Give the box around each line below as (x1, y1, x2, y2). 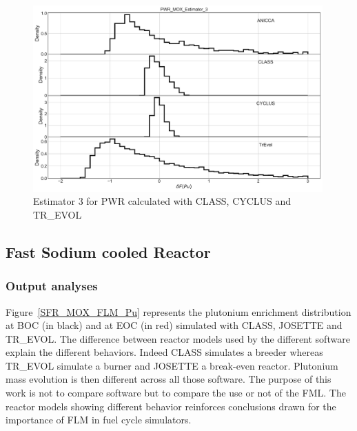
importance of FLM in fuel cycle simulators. (6, 412, 192, 427)
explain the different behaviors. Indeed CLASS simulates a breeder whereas (6, 345, 323, 359)
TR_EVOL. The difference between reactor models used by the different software (6, 331, 350, 345)
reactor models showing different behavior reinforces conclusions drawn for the (6, 399, 336, 413)
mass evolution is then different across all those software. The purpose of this (6, 372, 331, 386)
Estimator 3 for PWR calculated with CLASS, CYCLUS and (33, 194, 292, 208)
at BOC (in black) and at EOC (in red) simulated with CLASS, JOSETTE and (6, 318, 343, 332)
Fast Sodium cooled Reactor (6, 241, 211, 262)
